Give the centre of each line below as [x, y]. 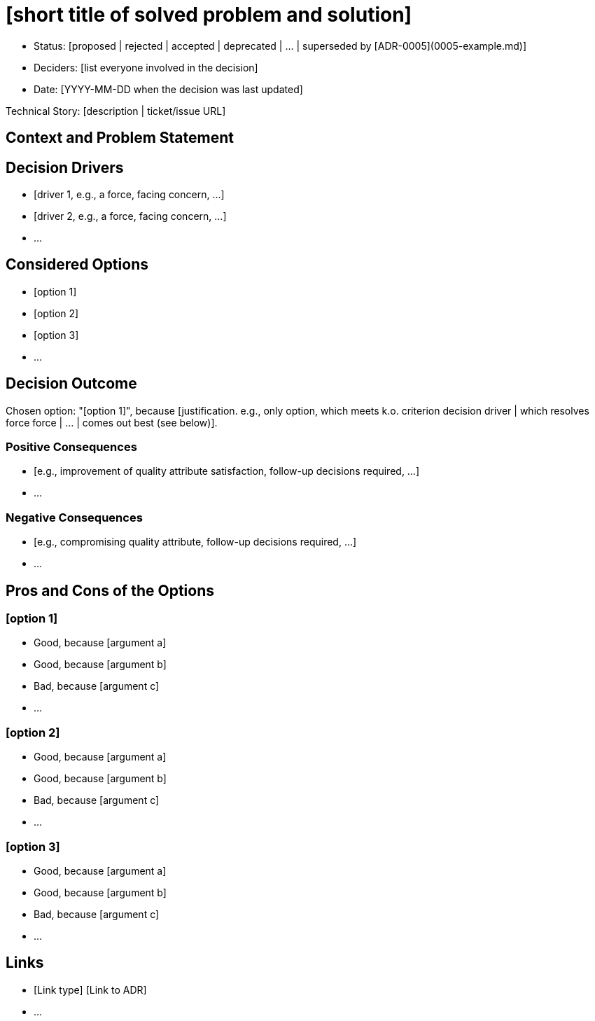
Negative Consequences [74, 517]
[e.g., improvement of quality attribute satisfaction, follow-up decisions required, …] [227, 471]
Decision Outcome [71, 384]
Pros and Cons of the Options [110, 590]
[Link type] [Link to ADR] [90, 989]
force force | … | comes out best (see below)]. [112, 422]
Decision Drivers [65, 167]
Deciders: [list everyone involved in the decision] [146, 67]
